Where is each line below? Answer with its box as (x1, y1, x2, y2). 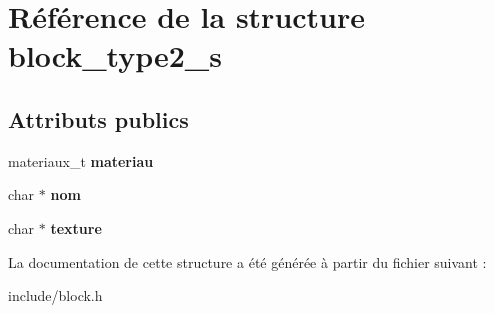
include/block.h (8, 285, 103, 306)
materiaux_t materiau (8, 150, 154, 171)
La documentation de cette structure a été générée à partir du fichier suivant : (8, 251, 487, 272)
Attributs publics (8, 103, 189, 134)
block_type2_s (8, 35, 222, 76)
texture (50, 217, 102, 238)
